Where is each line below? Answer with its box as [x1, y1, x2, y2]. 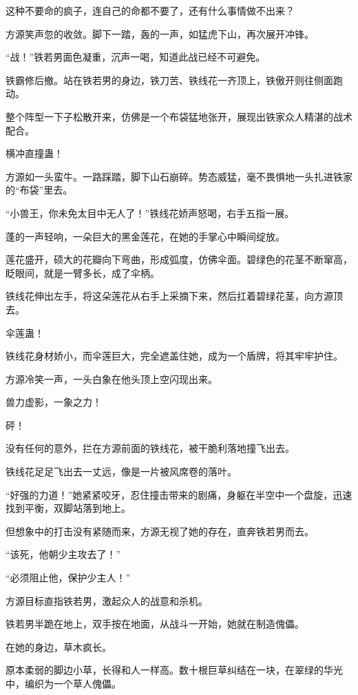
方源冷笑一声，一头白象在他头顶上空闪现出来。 [6, 371, 218, 386]
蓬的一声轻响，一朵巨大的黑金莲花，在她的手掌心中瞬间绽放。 [6, 229, 285, 243]
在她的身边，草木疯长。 [6, 639, 112, 654]
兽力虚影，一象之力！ [6, 395, 102, 409]
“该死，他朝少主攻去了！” [6, 547, 121, 561]
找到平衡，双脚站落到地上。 [6, 501, 131, 515]
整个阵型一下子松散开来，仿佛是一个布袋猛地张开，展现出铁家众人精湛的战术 [6, 109, 352, 123]
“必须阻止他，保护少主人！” [6, 570, 131, 585]
